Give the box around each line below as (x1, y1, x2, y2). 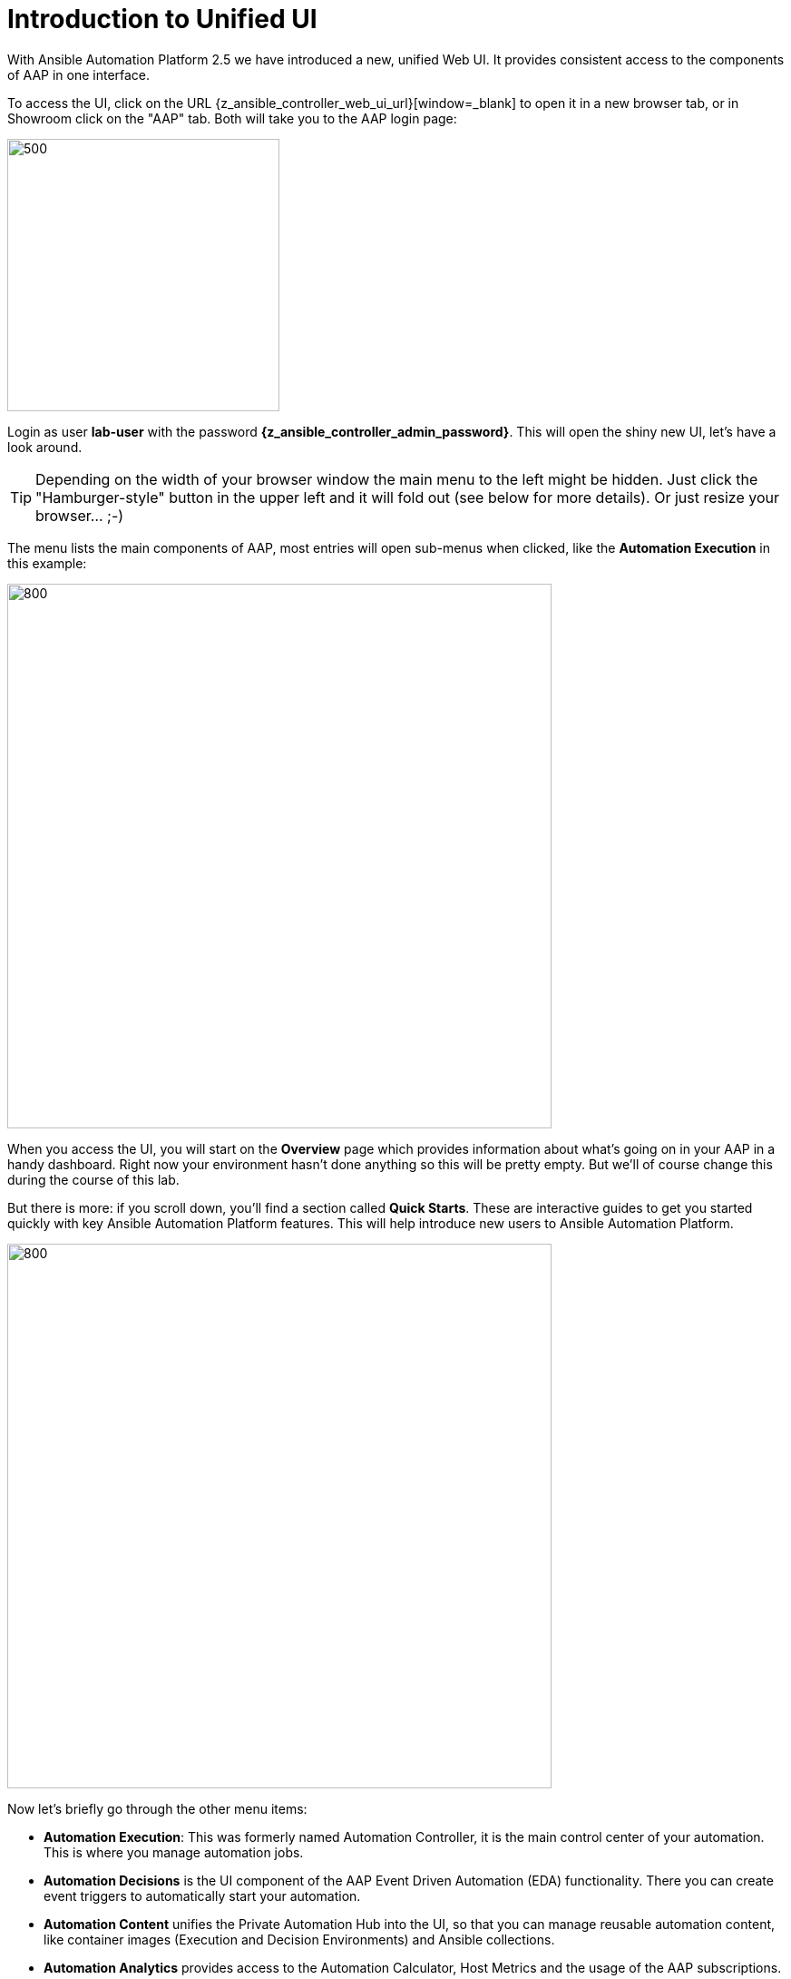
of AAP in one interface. (7, 66, 151, 83)
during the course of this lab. (7, 1171, 180, 1187)
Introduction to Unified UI (7, 4, 317, 34)
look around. (7, 438, 83, 455)
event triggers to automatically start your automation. (44, 1887, 361, 1904)
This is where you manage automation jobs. (44, 1844, 304, 1860)
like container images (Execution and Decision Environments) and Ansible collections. (44, 1931, 555, 1947)
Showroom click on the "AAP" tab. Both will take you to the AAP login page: (7, 110, 457, 126)
